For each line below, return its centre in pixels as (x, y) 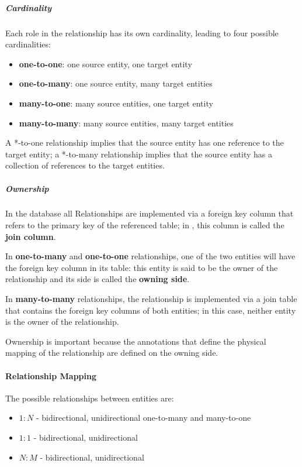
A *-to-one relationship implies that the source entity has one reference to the (145, 142)
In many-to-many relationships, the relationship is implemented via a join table (151, 299)
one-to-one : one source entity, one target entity (105, 63)
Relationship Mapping (51, 375)
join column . (31, 236)
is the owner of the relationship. (62, 322)
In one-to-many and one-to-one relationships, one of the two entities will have (150, 256)
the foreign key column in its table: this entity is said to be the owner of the (142, 267)
